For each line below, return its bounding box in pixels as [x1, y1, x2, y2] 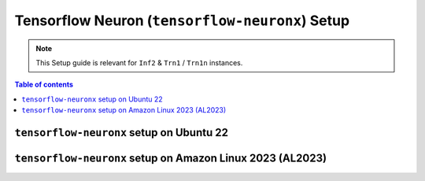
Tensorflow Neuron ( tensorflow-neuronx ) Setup [14, 12, 350, 29]
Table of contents [14, 79, 74, 90]
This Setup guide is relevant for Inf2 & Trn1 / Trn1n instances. [35, 57, 243, 67]
